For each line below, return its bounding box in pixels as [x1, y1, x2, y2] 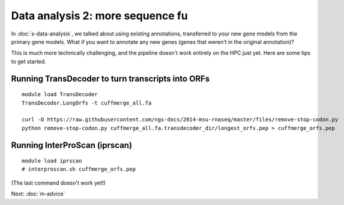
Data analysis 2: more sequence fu [11, 9, 189, 22]
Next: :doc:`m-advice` [11, 190, 65, 198]
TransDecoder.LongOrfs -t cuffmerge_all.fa [22, 99, 152, 106]
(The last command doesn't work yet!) [11, 179, 106, 186]
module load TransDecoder [22, 91, 98, 98]
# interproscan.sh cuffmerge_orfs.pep [22, 166, 136, 173]
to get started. [11, 58, 46, 65]
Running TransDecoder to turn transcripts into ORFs [11, 73, 210, 84]
